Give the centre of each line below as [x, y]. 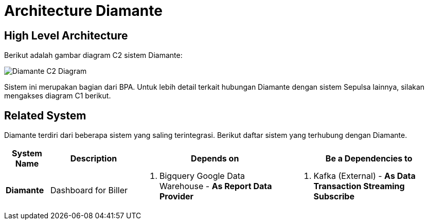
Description [94, 159]
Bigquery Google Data [202, 176]
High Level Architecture [66, 35]
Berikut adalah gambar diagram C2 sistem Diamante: [93, 55]
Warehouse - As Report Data [216, 186]
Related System [45, 115]
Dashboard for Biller [89, 190]
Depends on [215, 159]
